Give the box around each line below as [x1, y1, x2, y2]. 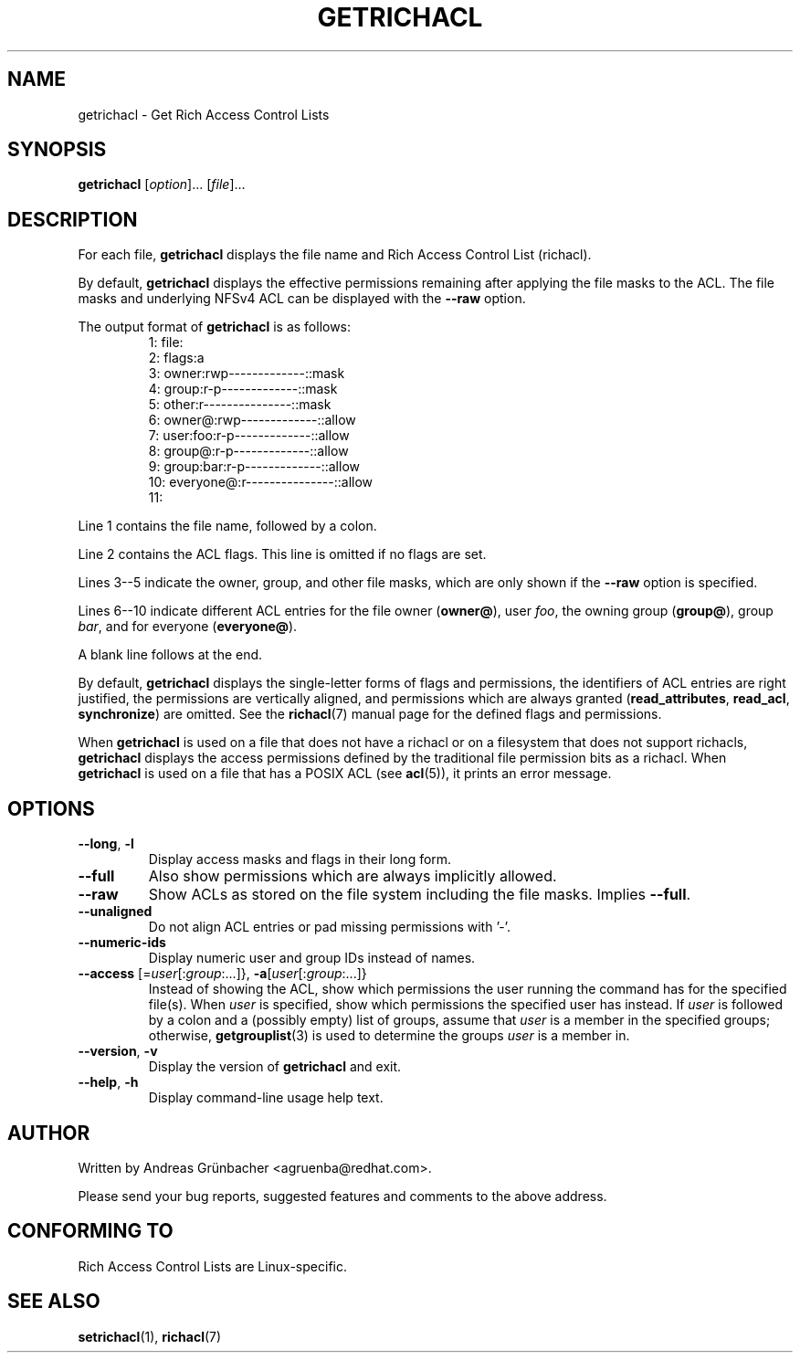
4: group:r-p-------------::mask [148, 381, 338, 397]
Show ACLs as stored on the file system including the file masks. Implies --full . [148, 885, 691, 904]
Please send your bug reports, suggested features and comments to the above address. [78, 1187, 607, 1204]
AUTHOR [7, 1121, 90, 1144]
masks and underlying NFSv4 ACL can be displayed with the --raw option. [78, 290, 526, 307]
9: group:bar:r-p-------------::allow [148, 459, 360, 475]
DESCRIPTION [7, 207, 138, 231]
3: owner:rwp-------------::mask [148, 365, 345, 382]
